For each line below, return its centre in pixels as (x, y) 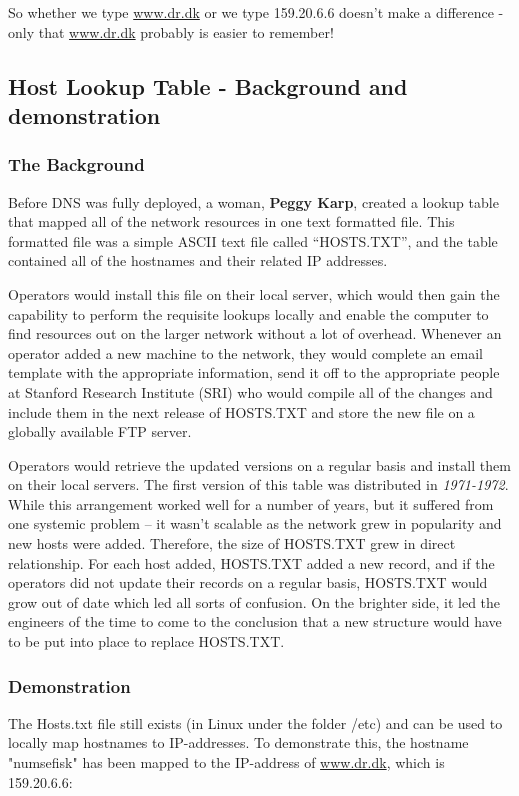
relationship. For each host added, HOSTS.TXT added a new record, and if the (251, 562)
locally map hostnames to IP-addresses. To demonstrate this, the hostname (238, 742)
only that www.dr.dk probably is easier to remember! (171, 31)
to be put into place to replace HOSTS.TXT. (146, 641)
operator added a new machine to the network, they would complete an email (245, 352)
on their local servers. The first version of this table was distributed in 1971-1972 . (258, 484)
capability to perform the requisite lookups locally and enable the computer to (248, 313)
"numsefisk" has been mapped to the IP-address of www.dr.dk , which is (226, 762)
